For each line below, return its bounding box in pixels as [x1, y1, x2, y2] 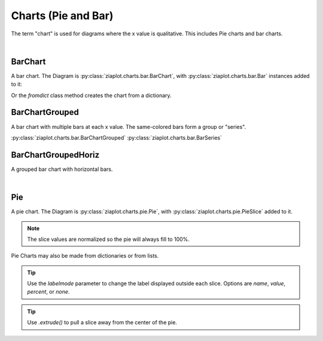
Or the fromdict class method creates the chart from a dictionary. [11, 92, 172, 99]
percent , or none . [27, 288, 70, 295]
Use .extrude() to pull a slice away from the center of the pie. [27, 319, 178, 326]
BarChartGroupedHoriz [11, 150, 100, 160]
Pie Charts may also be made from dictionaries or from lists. [11, 252, 159, 259]
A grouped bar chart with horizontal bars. [11, 165, 113, 173]
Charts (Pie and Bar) [11, 9, 114, 22]
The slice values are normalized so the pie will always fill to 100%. [27, 236, 190, 243]
